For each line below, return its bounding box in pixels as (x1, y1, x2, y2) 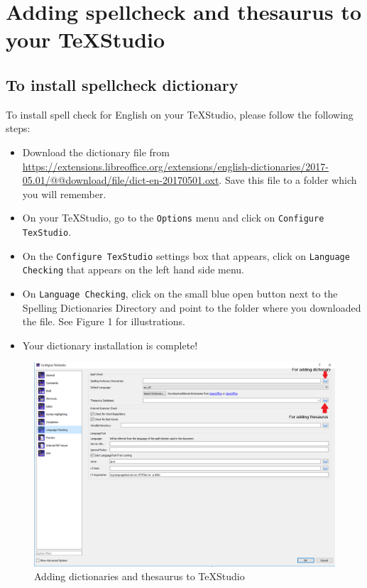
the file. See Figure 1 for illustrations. (22, 314, 185, 329)
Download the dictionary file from (22, 144, 170, 159)
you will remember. (22, 186, 106, 201)
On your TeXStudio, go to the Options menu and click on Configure (22, 210, 324, 225)
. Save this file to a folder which (219, 173, 357, 187)
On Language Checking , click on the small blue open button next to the (22, 285, 338, 300)
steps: (6, 121, 31, 136)
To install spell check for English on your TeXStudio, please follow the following (6, 107, 354, 121)
